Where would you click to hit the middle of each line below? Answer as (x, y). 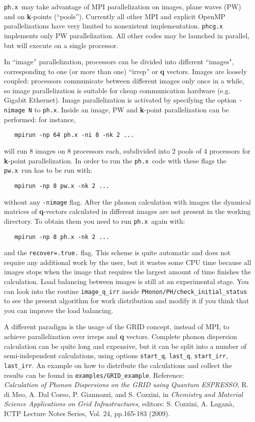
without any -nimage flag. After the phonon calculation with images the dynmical (127, 201)
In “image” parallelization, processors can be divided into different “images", (119, 62)
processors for (230, 151)
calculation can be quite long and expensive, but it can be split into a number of (125, 346)
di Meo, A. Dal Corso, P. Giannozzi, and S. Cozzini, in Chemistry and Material (124, 394)
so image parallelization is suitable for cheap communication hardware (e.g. (117, 90)
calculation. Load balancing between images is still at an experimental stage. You (127, 281)
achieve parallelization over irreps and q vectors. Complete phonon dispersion (121, 336)
